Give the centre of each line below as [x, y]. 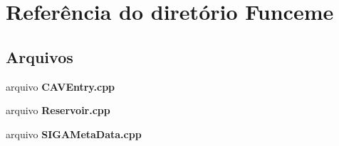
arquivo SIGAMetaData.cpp [74, 134]
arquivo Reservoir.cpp [58, 110]
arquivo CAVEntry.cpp [61, 86]
